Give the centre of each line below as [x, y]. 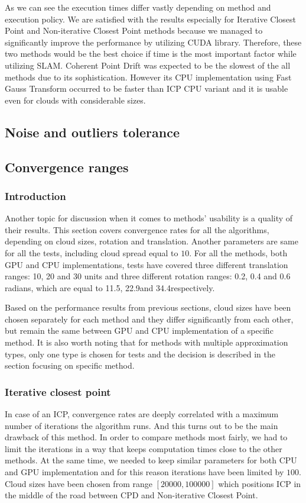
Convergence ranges [67, 167]
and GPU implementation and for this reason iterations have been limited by [144, 472]
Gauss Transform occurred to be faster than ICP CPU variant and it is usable [147, 88]
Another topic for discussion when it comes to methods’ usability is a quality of [149, 218]
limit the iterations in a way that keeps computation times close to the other [144, 448]
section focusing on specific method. [70, 365]
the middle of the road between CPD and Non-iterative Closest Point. [131, 495]
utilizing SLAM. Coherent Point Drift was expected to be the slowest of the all [148, 65]
